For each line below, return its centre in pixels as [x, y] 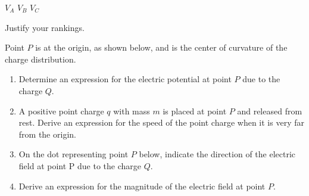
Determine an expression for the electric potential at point [125, 79]
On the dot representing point [74, 154]
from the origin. [47, 134]
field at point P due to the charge [80, 165]
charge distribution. [40, 59]
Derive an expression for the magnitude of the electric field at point [142, 186]
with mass [132, 111]
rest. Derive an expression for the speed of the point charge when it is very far [161, 122]
